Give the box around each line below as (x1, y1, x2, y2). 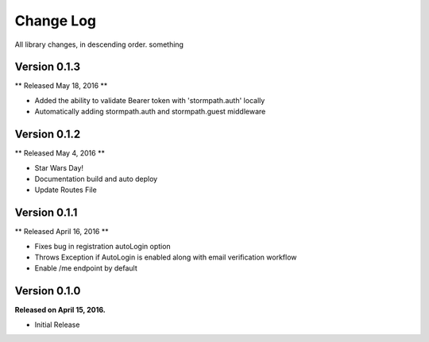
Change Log (14, 12, 97, 29)
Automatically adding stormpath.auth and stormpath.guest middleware (34, 107, 266, 117)
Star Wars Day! (34, 163, 83, 172)
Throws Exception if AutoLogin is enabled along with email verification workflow (34, 252, 297, 262)
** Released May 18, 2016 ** (14, 81, 108, 90)
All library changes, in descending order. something (14, 40, 184, 49)
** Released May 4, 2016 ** (14, 148, 105, 158)
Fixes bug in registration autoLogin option (34, 241, 171, 251)
